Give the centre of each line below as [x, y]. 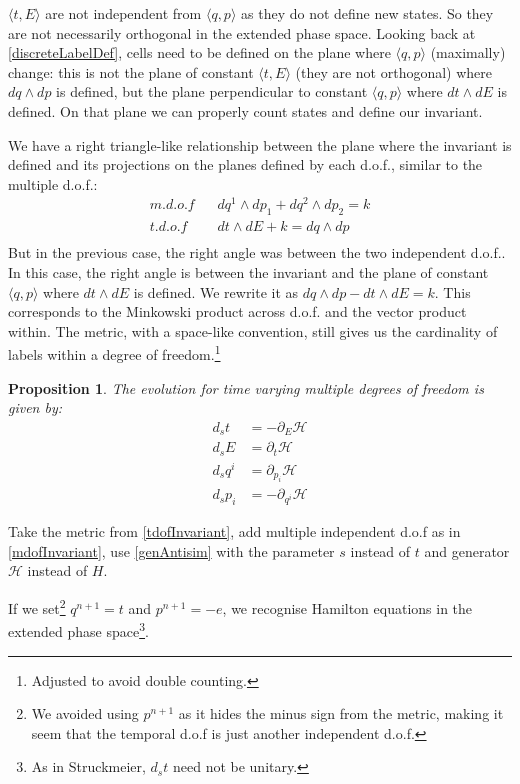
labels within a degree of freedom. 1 [114, 352]
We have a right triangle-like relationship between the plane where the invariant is [260, 144]
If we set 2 [37, 606]
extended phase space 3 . [78, 629]
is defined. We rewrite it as [216, 291]
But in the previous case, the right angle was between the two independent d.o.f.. [257, 252]
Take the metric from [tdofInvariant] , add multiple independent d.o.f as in [234, 531]
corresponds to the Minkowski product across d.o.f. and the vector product [237, 311]
